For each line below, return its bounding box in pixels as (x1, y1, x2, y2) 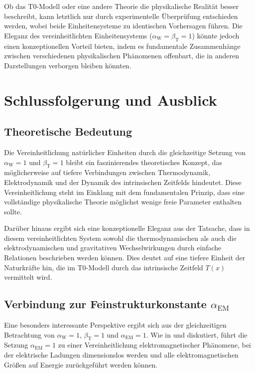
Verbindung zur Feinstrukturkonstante (4, 296, 207, 312)
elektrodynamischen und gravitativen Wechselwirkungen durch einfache (4, 242, 222, 253)
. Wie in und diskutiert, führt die (146, 329, 248, 340)
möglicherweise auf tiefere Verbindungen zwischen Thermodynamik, (4, 167, 211, 178)
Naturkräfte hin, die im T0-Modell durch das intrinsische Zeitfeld (4, 262, 203, 272)
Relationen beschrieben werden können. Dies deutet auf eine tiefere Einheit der (4, 252, 246, 263)
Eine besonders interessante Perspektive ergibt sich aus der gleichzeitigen (4, 320, 227, 330)
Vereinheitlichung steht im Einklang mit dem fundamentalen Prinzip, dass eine (4, 186, 245, 197)
